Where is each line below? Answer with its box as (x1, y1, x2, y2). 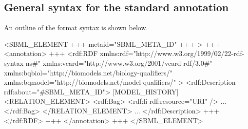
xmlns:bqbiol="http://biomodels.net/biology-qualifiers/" (4, 67, 172, 77)
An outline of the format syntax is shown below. (4, 22, 148, 33)
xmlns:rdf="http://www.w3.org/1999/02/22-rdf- (100, 48, 245, 58)
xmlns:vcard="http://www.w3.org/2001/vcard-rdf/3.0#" (42, 57, 212, 68)
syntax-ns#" (4, 57, 40, 68)
